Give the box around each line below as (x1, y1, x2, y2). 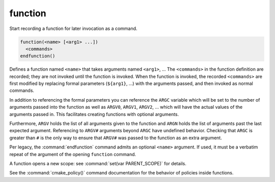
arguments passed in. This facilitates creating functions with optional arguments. (9, 111, 179, 117)
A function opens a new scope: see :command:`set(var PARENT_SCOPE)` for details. (9, 160, 187, 166)
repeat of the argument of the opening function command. (9, 151, 136, 157)
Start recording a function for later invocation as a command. (9, 25, 137, 32)
